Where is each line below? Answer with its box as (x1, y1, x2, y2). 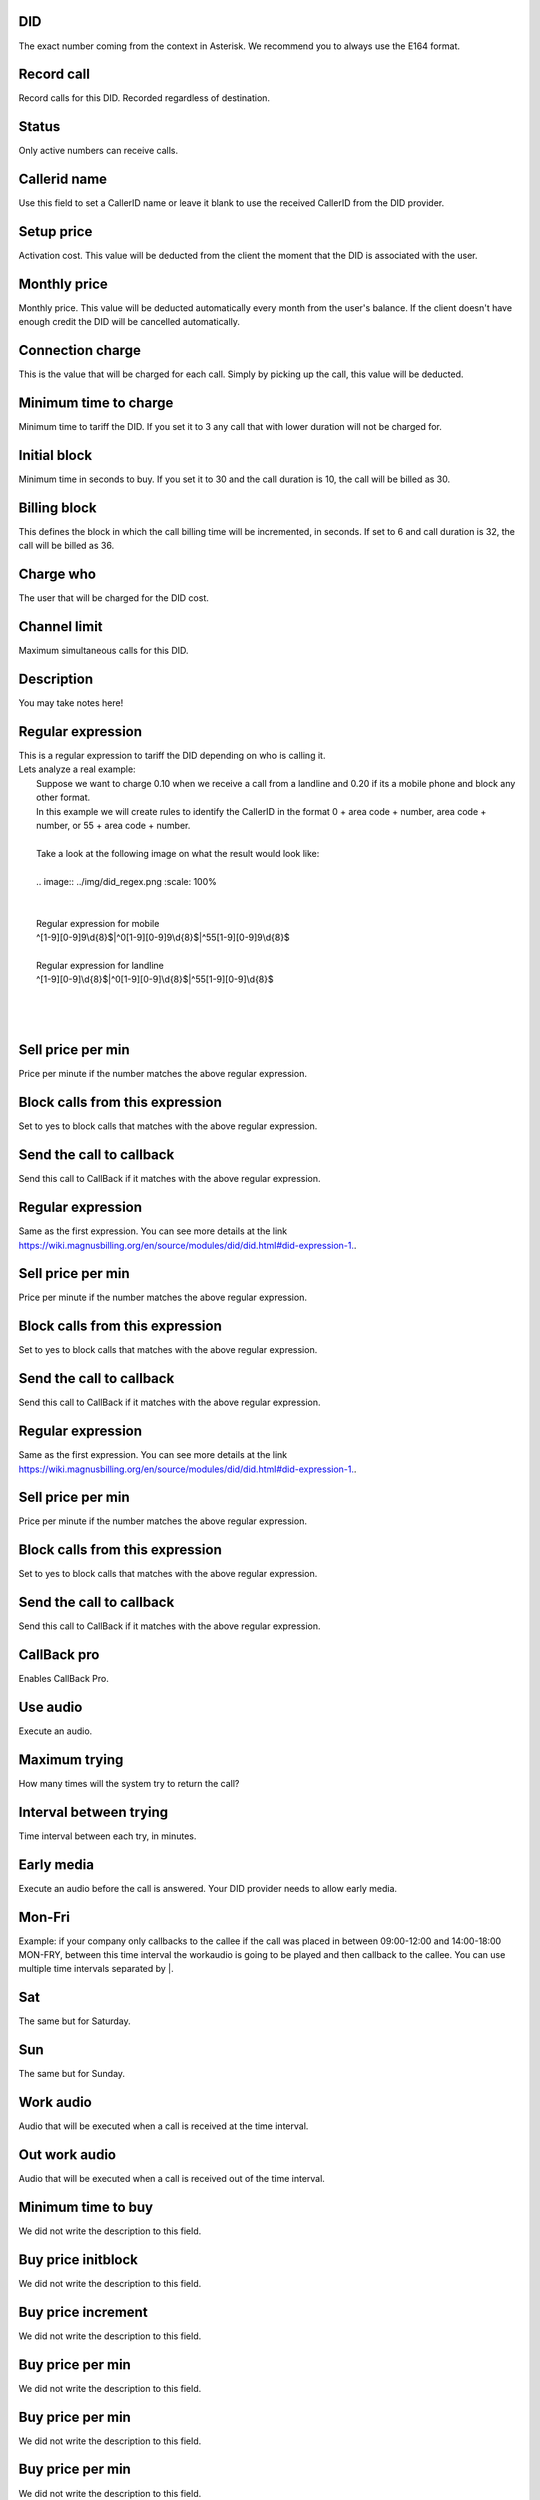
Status (18, 118, 61, 135)
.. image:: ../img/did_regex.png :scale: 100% (36, 875, 217, 887)
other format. (36, 791, 91, 804)
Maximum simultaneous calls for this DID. (18, 645, 189, 657)
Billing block (18, 499, 97, 516)
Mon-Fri (18, 1908, 70, 1925)
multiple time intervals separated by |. (18, 1963, 174, 1975)
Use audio (18, 1698, 83, 1715)
